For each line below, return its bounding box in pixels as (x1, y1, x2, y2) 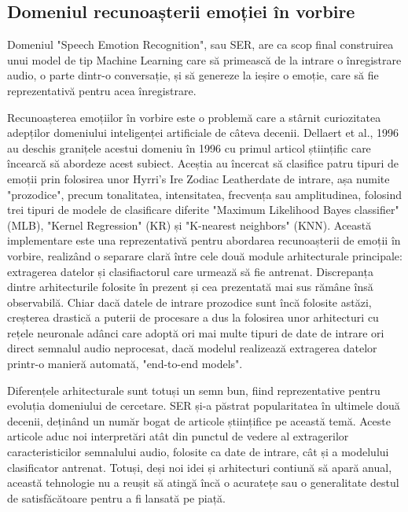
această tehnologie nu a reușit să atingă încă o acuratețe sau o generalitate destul (7, 474, 399, 491)
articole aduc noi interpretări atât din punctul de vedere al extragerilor (7, 428, 349, 444)
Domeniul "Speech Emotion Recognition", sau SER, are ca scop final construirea (7, 36, 394, 53)
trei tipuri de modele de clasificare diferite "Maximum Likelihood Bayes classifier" (7, 201, 399, 218)
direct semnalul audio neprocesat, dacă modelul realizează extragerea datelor (7, 340, 377, 356)
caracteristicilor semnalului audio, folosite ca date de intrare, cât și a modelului (7, 444, 389, 460)
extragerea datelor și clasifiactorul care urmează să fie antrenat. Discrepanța (7, 263, 373, 279)
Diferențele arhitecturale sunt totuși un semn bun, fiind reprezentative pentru (7, 381, 380, 398)
